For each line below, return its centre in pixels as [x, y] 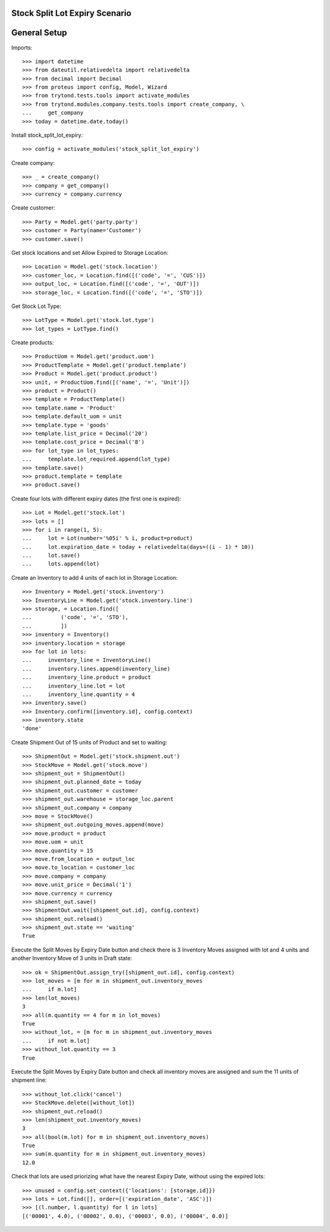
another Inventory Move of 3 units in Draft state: [72, 958]
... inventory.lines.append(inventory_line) [96, 669]
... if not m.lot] [56, 1041]
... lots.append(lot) [61, 564]
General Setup [39, 33]
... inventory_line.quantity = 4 [79, 694]
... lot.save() [51, 555]
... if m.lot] [50, 989]
